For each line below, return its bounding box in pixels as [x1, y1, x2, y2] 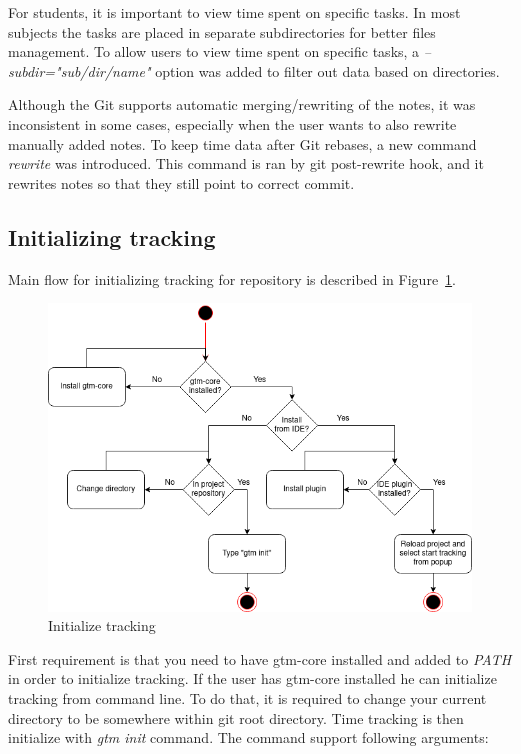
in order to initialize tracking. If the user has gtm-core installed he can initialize [8, 668, 497, 689]
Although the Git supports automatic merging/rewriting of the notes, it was [8, 94, 476, 115]
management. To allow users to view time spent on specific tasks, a [8, 41, 420, 62]
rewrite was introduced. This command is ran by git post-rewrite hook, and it [8, 153, 484, 174]
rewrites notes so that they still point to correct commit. [8, 172, 355, 193]
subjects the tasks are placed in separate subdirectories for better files [8, 21, 436, 42]
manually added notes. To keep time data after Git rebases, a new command [8, 133, 477, 154]
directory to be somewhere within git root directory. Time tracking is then [8, 707, 464, 728]
